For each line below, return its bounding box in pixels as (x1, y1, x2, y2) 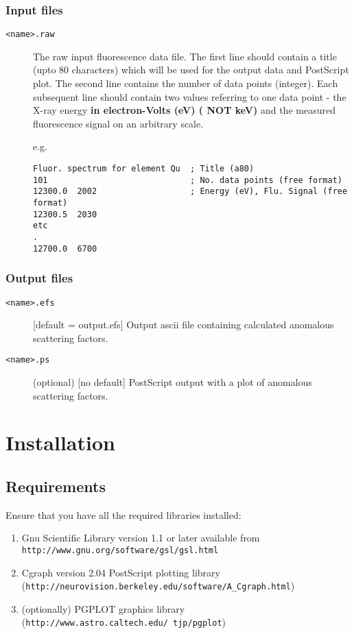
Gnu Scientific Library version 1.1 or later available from (21, 531, 260, 545)
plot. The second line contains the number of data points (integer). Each (33, 76, 338, 90)
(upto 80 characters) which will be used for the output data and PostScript (33, 62, 349, 77)
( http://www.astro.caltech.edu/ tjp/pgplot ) (21, 615, 226, 629)
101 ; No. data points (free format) (33, 175, 343, 185)
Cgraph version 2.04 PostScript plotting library (21, 565, 220, 579)
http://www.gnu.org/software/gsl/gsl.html (21, 545, 219, 555)
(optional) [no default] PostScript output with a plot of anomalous (33, 375, 312, 389)
